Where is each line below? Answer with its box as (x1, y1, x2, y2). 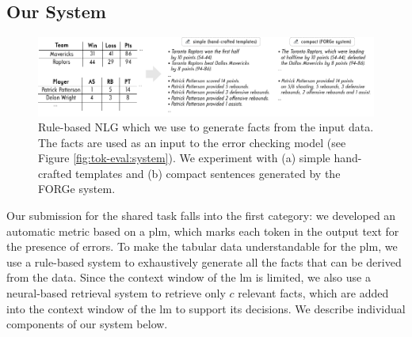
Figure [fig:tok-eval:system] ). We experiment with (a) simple (38, 150, 330, 166)
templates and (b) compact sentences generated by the (75, 165, 341, 181)
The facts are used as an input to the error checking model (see (38, 134, 346, 150)
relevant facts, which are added (238, 285, 389, 301)
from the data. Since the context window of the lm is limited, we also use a (6, 269, 371, 286)
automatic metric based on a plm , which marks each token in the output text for (6, 222, 399, 239)
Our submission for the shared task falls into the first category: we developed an (6, 207, 396, 224)
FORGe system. (38, 180, 116, 197)
